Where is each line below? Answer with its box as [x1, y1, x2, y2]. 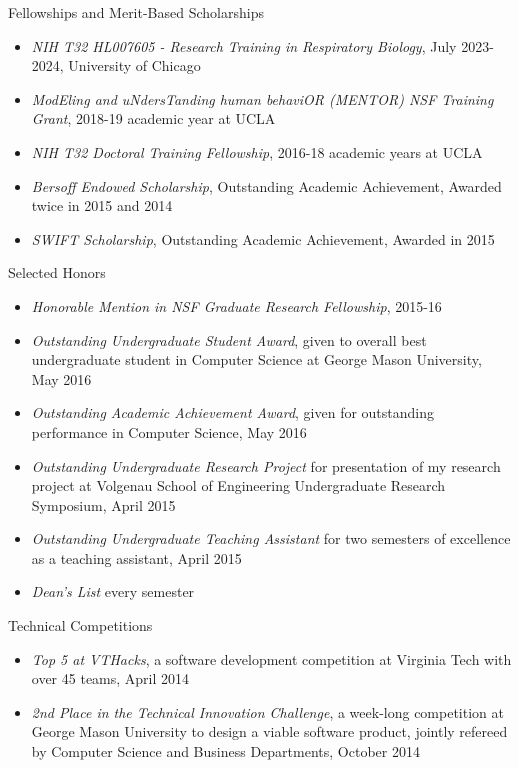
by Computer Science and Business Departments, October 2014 [31, 741, 420, 762]
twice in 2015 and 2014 [31, 195, 173, 216]
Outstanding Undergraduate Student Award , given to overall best [31, 329, 427, 350]
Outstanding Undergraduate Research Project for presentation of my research [31, 455, 501, 476]
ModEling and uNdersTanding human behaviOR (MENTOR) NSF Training [31, 88, 494, 109]
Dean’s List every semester [31, 581, 195, 602]
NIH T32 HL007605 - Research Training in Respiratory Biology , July [31, 35, 457, 56]
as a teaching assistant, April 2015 [31, 547, 242, 568]
